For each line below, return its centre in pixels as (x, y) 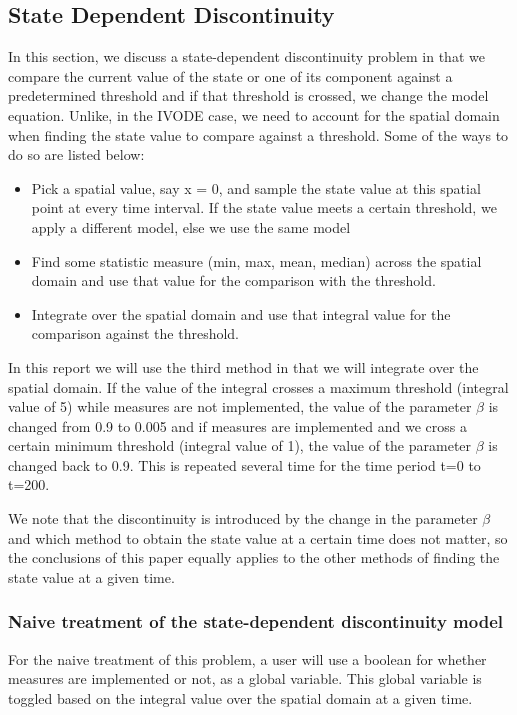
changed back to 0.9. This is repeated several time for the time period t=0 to (244, 464)
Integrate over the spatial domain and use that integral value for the (241, 313)
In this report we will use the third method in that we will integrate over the (243, 366)
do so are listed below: (76, 154)
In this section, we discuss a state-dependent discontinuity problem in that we (246, 56)
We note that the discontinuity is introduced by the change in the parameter (243, 518)
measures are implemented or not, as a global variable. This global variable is (245, 678)
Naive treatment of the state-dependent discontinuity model (255, 621)
